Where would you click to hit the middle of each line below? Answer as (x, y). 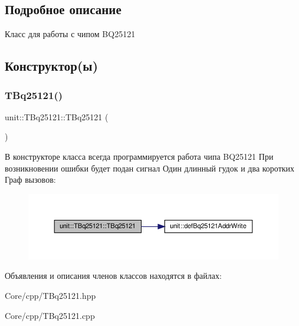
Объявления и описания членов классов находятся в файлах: (113, 276)
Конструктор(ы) (52, 66)
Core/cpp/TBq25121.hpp (50, 295)
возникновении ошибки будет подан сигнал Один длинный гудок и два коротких (150, 168)
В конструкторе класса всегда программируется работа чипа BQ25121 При (139, 156)
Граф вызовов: (30, 180)
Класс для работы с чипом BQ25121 (70, 34)
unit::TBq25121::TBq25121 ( (57, 116)
